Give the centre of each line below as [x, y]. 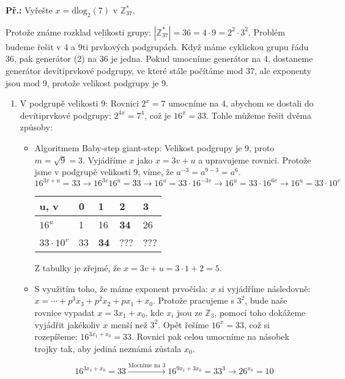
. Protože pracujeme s [193, 300]
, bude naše [266, 300]
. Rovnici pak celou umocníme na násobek [210, 336]
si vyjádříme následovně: [265, 288]
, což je [158, 115]
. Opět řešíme [184, 324]
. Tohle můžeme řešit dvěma [259, 115]
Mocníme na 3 [147, 366]
